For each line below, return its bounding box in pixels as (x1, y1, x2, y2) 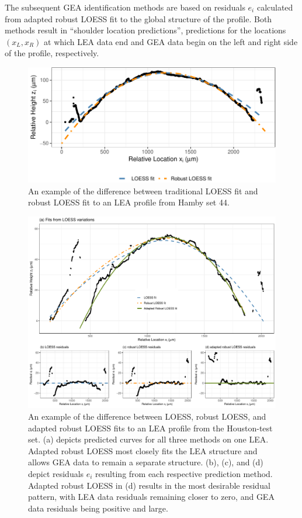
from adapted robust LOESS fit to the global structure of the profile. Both (5, 12, 272, 25)
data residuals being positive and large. (28, 502, 168, 514)
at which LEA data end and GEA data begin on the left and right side (44, 35, 298, 47)
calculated (256, 1, 293, 13)
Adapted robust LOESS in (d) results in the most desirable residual (28, 479, 270, 491)
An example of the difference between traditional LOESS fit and (28, 184, 258, 197)
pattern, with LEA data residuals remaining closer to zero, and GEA (28, 490, 275, 503)
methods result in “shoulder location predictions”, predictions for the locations (5, 24, 286, 36)
